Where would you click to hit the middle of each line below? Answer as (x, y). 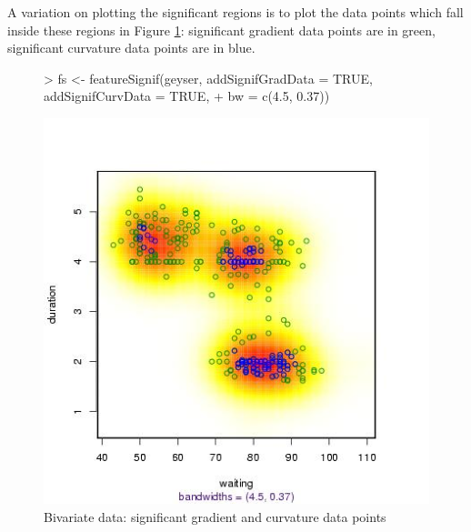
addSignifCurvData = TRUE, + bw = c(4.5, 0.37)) (187, 96)
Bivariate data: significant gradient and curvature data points (215, 516)
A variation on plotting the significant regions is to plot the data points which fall (235, 12)
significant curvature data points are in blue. (131, 48)
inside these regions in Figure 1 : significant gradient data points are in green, (221, 30)
